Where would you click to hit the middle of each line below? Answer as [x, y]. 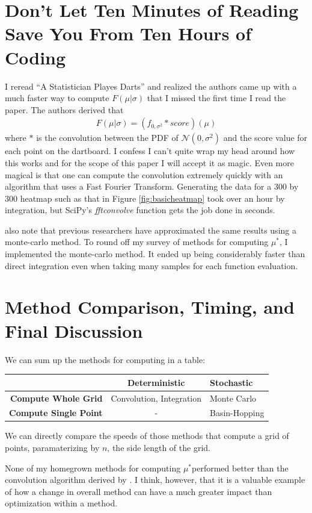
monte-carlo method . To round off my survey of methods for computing [137, 242]
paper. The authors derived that [64, 109]
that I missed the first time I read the [216, 98]
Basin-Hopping [237, 413]
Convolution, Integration [156, 398]
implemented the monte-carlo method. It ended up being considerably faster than [155, 254]
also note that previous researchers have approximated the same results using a [151, 230]
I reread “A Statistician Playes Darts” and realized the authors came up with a [151, 86]
